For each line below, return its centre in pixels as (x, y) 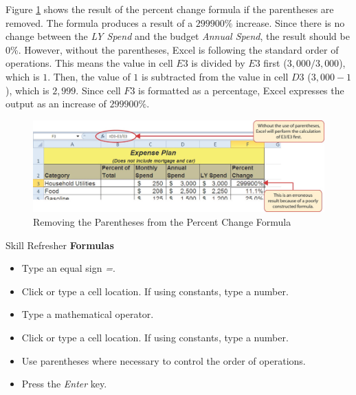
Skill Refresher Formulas (60, 245)
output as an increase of (56, 104)
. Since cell (98, 90)
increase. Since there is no (290, 22)
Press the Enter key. (64, 384)
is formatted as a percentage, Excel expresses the (241, 90)
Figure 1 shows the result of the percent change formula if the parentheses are (170, 9)
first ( (275, 63)
